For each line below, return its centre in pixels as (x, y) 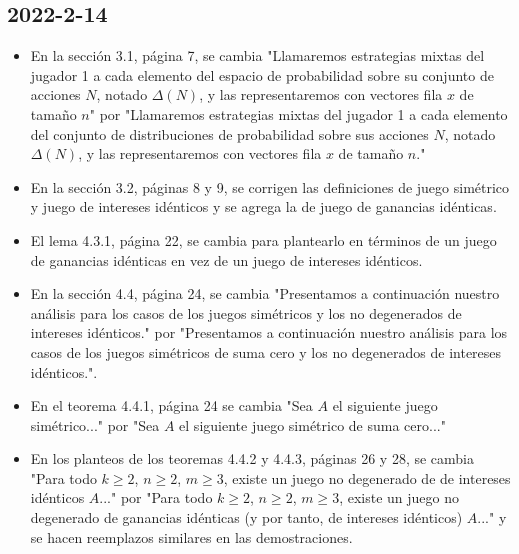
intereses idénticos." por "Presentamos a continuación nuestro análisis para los (269, 332)
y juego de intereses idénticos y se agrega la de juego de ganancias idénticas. (263, 206)
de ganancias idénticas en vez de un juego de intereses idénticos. (226, 259)
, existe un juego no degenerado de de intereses (367, 477)
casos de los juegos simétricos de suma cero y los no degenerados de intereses (266, 351)
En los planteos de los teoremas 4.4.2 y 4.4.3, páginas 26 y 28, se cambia (252, 458)
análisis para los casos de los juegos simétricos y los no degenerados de (246, 312)
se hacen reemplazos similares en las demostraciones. (191, 536)
